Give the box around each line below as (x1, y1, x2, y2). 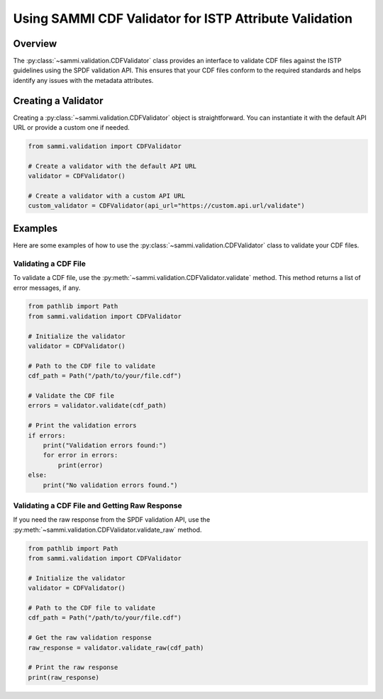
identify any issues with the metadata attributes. (13, 76, 154, 84)
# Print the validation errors (28, 422, 138, 430)
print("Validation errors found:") (43, 441, 167, 449)
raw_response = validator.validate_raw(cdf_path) (28, 644, 204, 652)
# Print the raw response (28, 664, 118, 671)
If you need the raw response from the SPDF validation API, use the (13, 515, 211, 524)
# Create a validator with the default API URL (28, 162, 196, 170)
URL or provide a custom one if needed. (13, 123, 131, 132)
